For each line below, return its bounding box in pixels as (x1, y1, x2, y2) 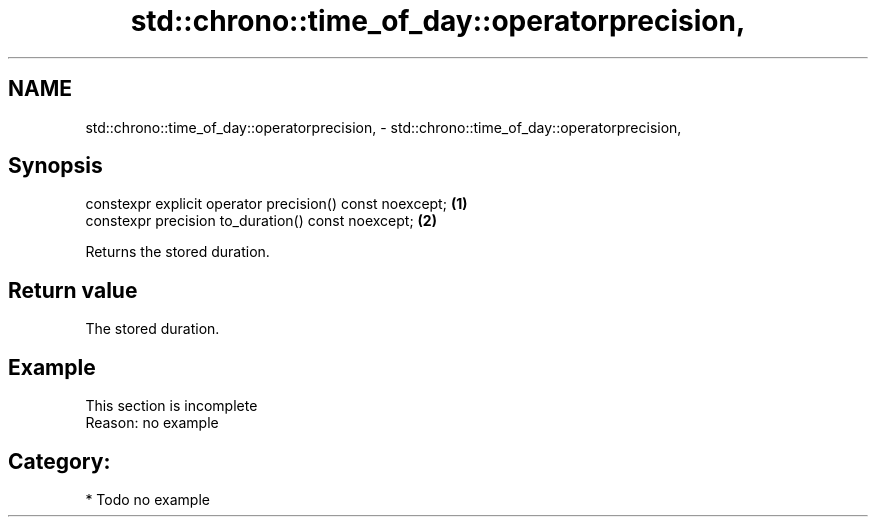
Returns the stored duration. (85, 243, 270, 261)
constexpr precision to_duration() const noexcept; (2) (85, 212, 437, 230)
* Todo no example (85, 490, 210, 508)
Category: (8, 448, 111, 474)
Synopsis (8, 153, 103, 179)
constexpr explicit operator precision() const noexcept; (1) (85, 195, 468, 213)
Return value (8, 277, 138, 303)
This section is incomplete (85, 397, 258, 415)
